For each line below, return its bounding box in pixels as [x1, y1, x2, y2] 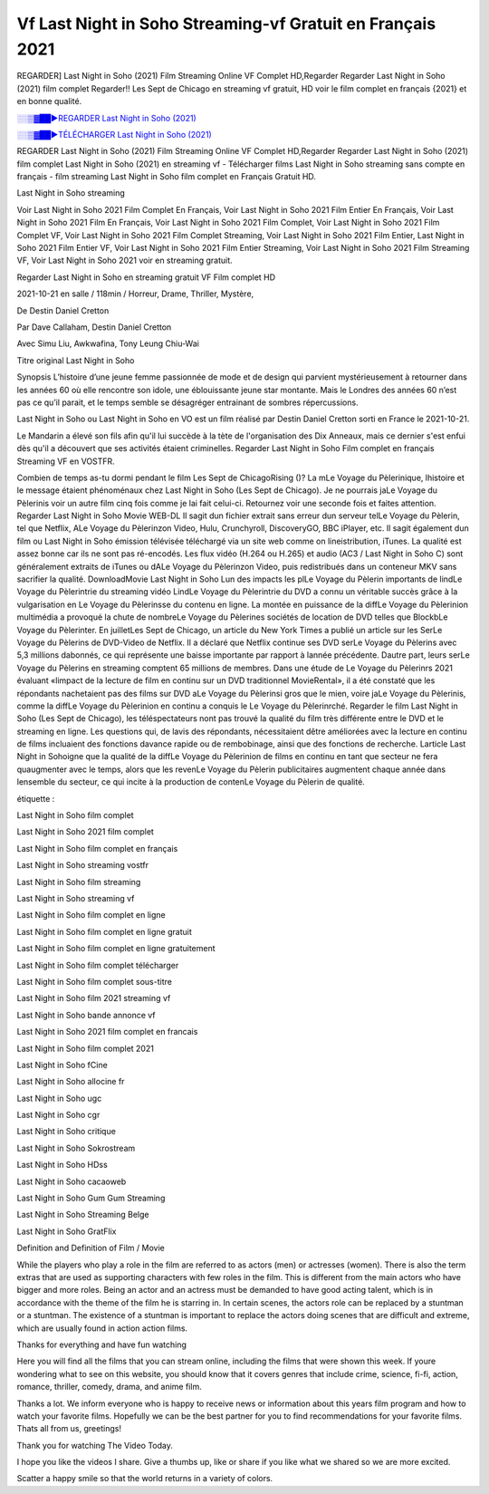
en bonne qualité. [16, 96, 82, 107]
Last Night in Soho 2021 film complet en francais [16, 1027, 198, 1037]
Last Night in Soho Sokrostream [16, 1142, 136, 1153]
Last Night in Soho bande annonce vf [16, 1009, 156, 1020]
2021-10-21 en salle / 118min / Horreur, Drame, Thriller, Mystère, [16, 288, 254, 299]
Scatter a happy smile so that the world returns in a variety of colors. [16, 1473, 273, 1484]
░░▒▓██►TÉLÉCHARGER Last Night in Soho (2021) [16, 129, 212, 140]
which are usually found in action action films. [16, 1323, 188, 1334]
